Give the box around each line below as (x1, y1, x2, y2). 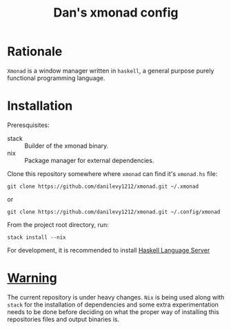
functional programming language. (7, 74, 106, 82)
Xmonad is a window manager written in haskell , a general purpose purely (7, 66, 214, 75)
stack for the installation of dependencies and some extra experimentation (7, 300, 219, 309)
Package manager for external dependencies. (24, 156, 154, 164)
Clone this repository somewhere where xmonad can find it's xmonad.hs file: (7, 169, 218, 177)
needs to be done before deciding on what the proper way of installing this (7, 307, 219, 316)
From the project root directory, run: (7, 220, 109, 229)
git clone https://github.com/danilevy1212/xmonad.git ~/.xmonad (7, 183, 199, 190)
